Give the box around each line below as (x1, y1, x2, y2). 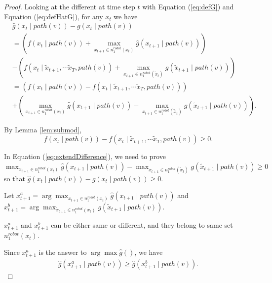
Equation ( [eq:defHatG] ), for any (4, 11, 103, 21)
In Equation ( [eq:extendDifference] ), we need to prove (4, 151, 166, 162)
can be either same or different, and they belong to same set (51, 220, 233, 230)
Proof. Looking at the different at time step (4, 1, 135, 11)
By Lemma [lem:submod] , (4, 124, 82, 134)
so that (4, 173, 25, 183)
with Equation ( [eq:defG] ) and (142, 1, 234, 11)
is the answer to (39, 246, 87, 257)
